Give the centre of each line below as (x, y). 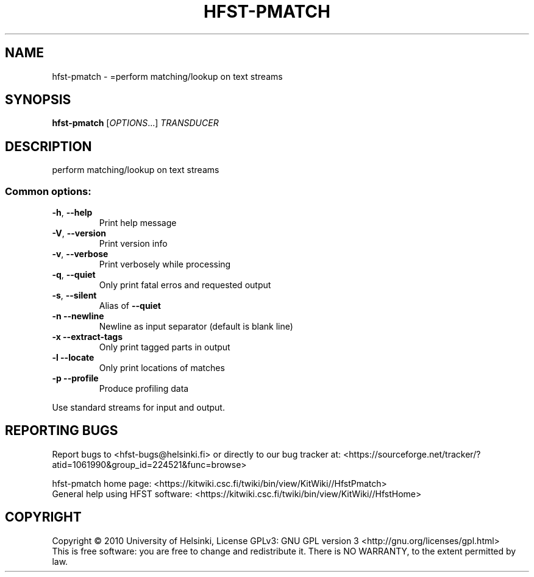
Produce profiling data (144, 389)
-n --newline (78, 316)
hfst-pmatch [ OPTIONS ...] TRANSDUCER (135, 123)
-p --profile (75, 378)
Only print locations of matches (162, 368)
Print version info (133, 244)
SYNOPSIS (38, 100)
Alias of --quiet (130, 306)
